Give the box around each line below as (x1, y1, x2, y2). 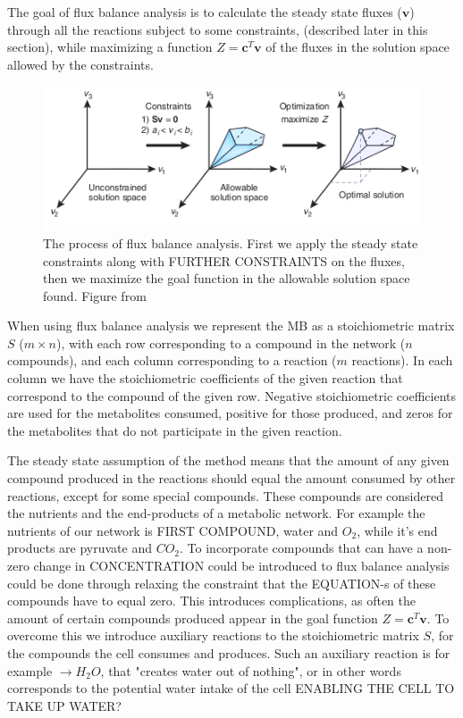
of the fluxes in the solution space (265, 38, 450, 56)
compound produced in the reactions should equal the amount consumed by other (7, 469, 456, 488)
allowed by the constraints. (7, 54, 154, 73)
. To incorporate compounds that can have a (180, 538, 424, 557)
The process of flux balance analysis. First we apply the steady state (43, 233, 418, 252)
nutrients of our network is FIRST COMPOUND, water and (7, 521, 339, 539)
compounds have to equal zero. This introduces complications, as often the (7, 591, 417, 610)
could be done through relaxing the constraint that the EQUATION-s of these (7, 573, 436, 592)
